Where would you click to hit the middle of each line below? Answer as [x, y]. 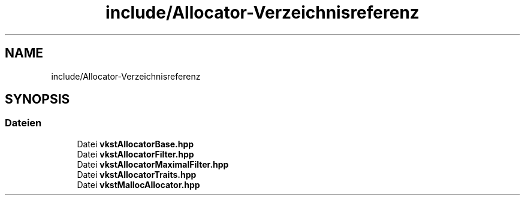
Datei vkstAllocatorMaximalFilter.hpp [153, 164]
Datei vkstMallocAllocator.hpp [138, 184]
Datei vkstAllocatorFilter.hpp [135, 154]
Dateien [23, 123]
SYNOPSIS [37, 99]
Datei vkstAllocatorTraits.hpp [137, 174]
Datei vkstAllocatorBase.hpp [135, 144]
